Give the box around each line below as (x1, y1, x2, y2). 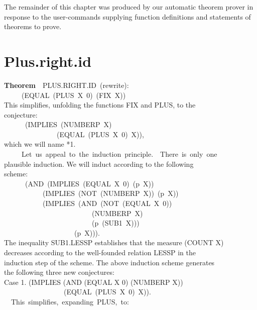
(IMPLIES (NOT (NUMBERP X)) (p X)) (42, 188, 179, 198)
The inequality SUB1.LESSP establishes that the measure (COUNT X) (4, 237, 224, 248)
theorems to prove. (4, 21, 62, 32)
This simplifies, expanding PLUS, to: (11, 296, 129, 306)
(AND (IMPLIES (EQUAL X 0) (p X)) (25, 178, 154, 188)
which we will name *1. (4, 139, 76, 149)
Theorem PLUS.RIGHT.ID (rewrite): (4, 79, 129, 90)
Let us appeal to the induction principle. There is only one (21, 149, 217, 159)
